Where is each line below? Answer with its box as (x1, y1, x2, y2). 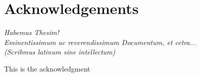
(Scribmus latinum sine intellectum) (4, 46, 116, 57)
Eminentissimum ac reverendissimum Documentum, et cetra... (4, 36, 196, 47)
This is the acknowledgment (4, 63, 90, 73)
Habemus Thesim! (4, 27, 59, 37)
